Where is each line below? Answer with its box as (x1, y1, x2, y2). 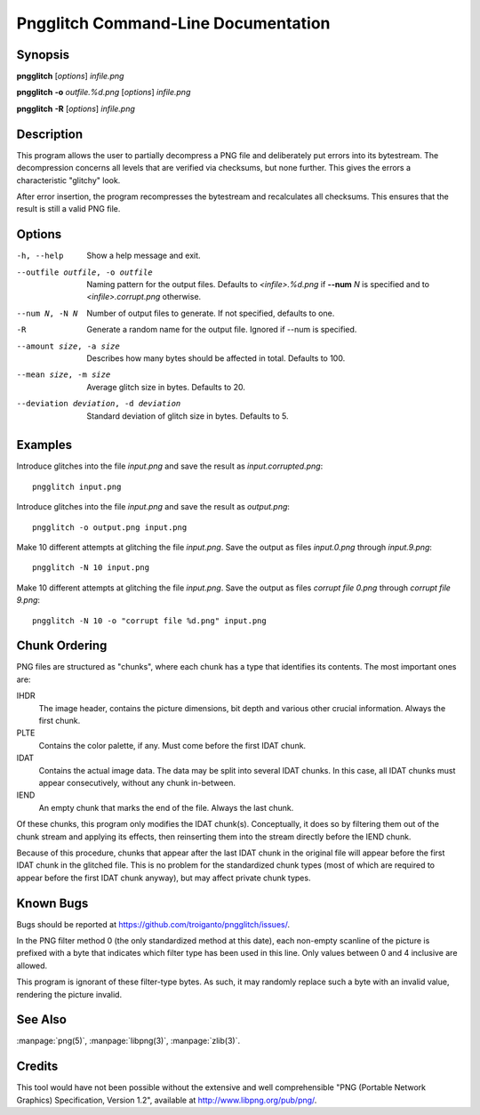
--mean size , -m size (16, 370, 111, 380)
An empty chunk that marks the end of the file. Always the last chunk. (38, 802, 294, 813)
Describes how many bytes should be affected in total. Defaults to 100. (86, 352, 346, 364)
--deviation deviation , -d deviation (16, 398, 181, 409)
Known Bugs (16, 895, 89, 910)
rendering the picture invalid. (16, 989, 123, 999)
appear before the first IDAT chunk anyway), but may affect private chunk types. (16, 872, 311, 883)
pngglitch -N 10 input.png (32, 563, 150, 573)
